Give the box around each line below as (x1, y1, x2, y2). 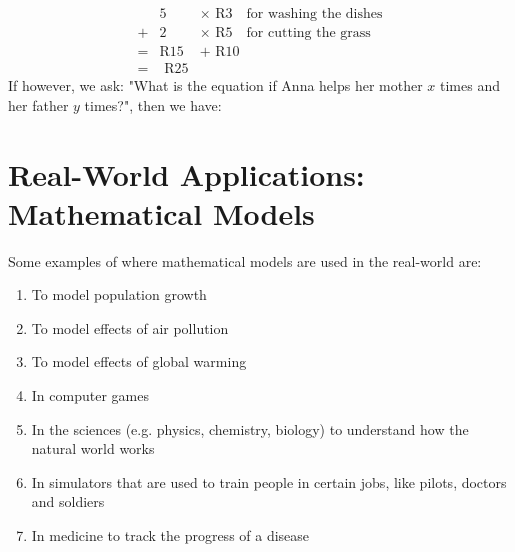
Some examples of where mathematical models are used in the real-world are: (8, 250, 482, 271)
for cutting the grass (246, 26, 371, 41)
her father (8, 94, 69, 115)
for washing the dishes (246, 7, 383, 22)
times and (440, 75, 500, 96)
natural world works (31, 438, 155, 459)
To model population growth (31, 284, 207, 305)
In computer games (31, 385, 149, 405)
